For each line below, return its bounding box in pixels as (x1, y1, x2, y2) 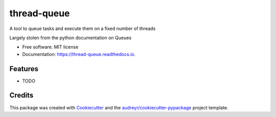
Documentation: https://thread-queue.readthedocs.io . (22, 51, 135, 57)
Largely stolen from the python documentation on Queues (9, 35, 132, 41)
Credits (9, 91, 34, 100)
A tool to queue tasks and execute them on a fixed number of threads (9, 25, 156, 32)
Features (9, 64, 38, 73)
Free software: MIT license (22, 44, 79, 50)
